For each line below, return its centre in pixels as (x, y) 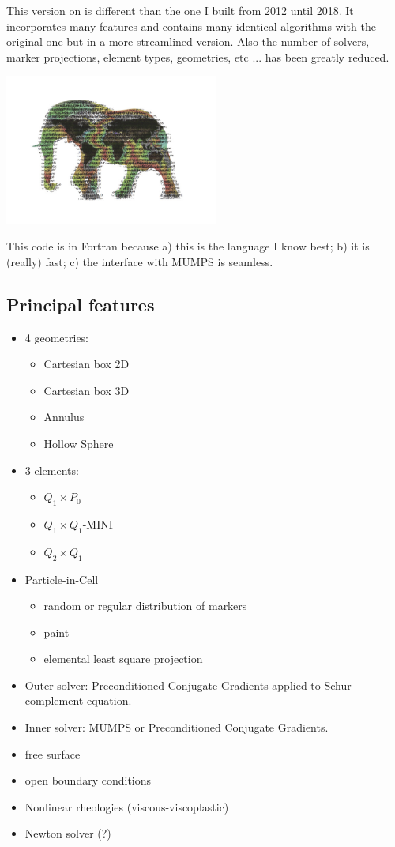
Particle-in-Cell (62, 579)
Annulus (64, 417)
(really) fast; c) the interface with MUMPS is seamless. (140, 261)
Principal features (81, 304)
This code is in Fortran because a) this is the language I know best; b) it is (188, 246)
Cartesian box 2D (87, 364)
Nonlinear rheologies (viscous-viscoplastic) (127, 806)
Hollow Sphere (79, 443)
